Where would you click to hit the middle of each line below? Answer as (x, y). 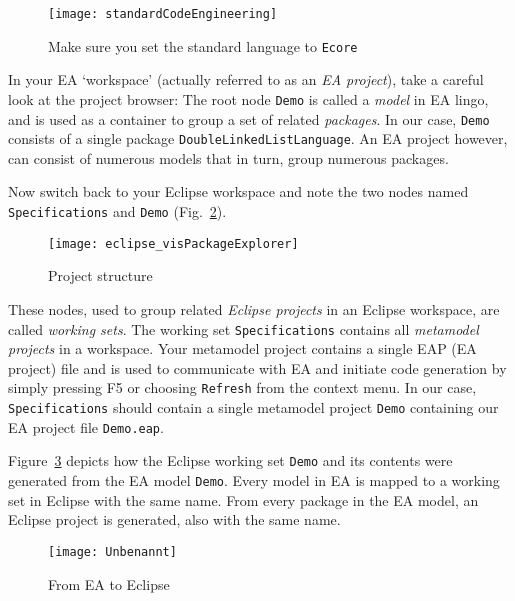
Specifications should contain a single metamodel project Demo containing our (253, 407)
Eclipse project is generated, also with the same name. (174, 519)
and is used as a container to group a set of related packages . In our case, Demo (249, 118)
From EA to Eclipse (109, 583)
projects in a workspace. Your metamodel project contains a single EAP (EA (242, 348)
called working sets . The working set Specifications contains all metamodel (243, 328)
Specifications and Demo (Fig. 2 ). (117, 211)
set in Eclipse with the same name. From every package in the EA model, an (243, 499)
